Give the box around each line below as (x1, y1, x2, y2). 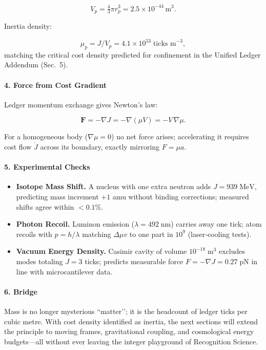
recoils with (16, 228, 52, 239)
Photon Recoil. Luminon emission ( (16, 218, 135, 229)
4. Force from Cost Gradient (4, 79, 107, 90)
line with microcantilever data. (16, 266, 113, 277)
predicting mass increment (16, 191, 99, 201)
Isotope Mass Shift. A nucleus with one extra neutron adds (16, 181, 211, 192)
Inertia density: (4, 20, 52, 31)
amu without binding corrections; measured (112, 191, 249, 201)
